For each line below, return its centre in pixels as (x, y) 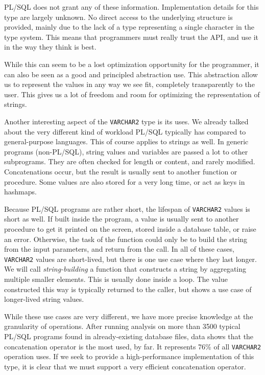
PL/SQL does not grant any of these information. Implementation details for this (131, 7)
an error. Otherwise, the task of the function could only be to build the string (126, 239)
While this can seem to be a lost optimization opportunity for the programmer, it (132, 64)
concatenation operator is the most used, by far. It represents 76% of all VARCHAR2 (133, 346)
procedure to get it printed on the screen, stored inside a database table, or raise (130, 229)
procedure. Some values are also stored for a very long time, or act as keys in (125, 181)
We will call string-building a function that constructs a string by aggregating (125, 269)
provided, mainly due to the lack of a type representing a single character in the (129, 27)
